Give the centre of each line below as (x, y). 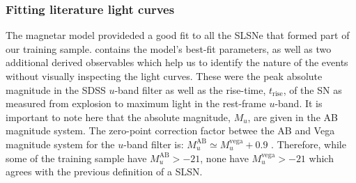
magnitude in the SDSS (56, 89)
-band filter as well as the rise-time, (190, 89)
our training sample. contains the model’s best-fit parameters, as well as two (169, 48)
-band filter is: (154, 144)
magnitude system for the (60, 144)
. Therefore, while (309, 144)
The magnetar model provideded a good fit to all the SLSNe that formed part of (178, 35)
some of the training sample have (76, 158)
